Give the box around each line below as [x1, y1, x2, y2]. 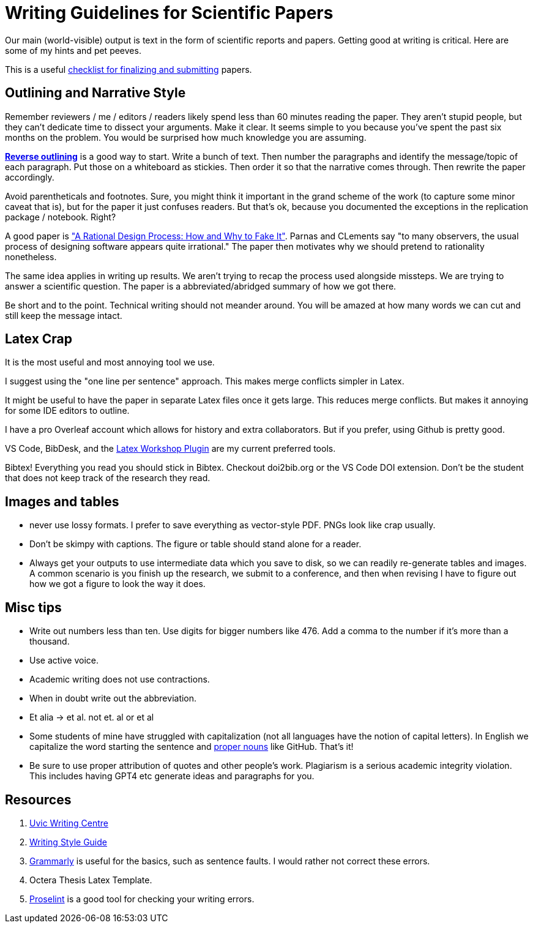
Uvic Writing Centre [29, 817, 108, 828]
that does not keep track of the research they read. [5, 473, 211, 484]
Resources [5, 791, 72, 807]
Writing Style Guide [29, 836, 107, 847]
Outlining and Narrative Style [5, 85, 186, 101]
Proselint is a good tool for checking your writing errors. [29, 893, 255, 904]
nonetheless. [5, 251, 57, 262]
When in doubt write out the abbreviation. [29, 693, 197, 704]
